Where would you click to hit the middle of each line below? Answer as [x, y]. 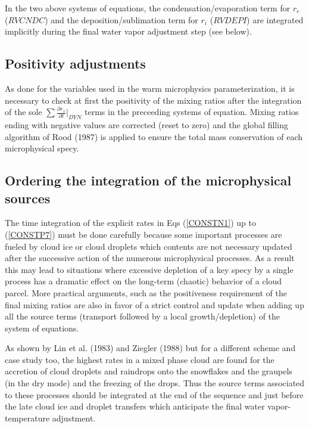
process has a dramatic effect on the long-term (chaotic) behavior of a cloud [143, 281]
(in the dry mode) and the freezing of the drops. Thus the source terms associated [155, 383]
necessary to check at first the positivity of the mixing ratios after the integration [153, 100]
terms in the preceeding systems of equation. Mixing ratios [192, 112]
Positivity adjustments [75, 63]
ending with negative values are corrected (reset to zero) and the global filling [146, 124]
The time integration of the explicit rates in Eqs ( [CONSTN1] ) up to [131, 223]
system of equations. [42, 328]
